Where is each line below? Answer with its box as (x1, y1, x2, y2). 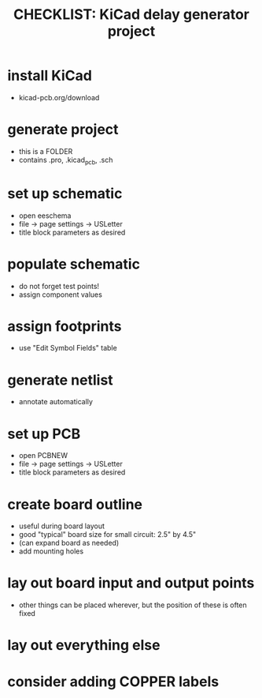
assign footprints (7, 317, 123, 335)
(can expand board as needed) (18, 539, 120, 548)
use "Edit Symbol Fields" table (18, 343, 117, 353)
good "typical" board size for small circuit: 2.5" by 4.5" (18, 530, 197, 539)
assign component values (18, 290, 103, 299)
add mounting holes (18, 546, 84, 556)
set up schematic (7, 184, 123, 202)
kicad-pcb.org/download (18, 92, 100, 102)
